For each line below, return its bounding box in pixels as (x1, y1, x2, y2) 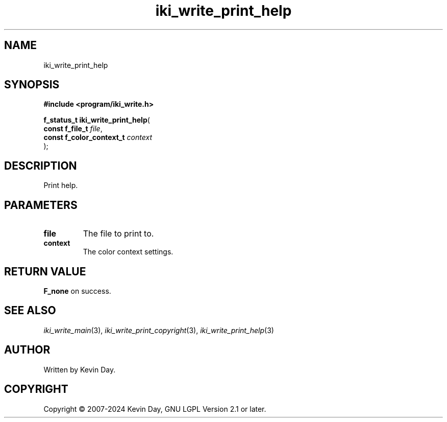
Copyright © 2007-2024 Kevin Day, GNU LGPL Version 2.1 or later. (43, 404, 266, 413)
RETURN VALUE (4, 265, 86, 278)
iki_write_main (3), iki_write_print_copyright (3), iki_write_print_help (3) (43, 325, 274, 335)
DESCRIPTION (4, 159, 77, 172)
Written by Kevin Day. (43, 365, 116, 374)
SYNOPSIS (4, 78, 60, 91)
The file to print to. (83, 228, 154, 239)
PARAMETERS (4, 198, 78, 212)
